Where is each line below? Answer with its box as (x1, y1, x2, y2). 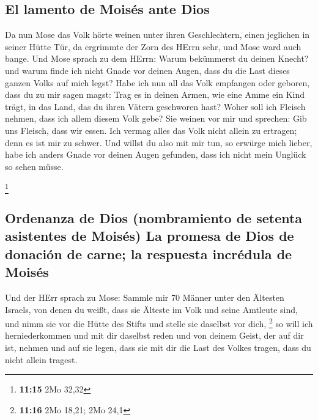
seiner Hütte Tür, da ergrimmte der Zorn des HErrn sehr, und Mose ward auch (5, 40, 301, 53)
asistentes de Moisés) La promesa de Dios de (5, 226, 294, 245)
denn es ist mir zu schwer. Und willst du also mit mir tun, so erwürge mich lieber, (5, 136, 312, 149)
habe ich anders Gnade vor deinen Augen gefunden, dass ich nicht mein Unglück (5, 148, 306, 161)
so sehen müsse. (5, 160, 64, 172)
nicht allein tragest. (5, 353, 78, 366)
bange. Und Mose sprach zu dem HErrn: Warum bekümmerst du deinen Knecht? (5, 52, 309, 65)
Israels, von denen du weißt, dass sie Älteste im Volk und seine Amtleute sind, (5, 303, 298, 315)
